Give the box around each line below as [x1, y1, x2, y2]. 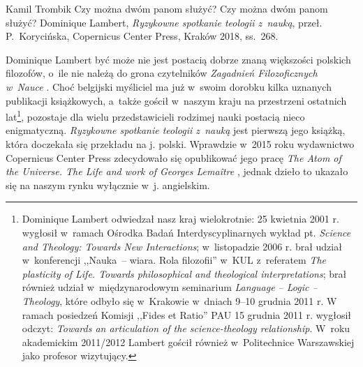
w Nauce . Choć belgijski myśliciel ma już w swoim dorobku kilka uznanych [6, 79, 332, 93]
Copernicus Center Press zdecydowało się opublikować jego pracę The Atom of [6, 150, 341, 165]
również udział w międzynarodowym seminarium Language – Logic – [22, 280, 318, 294]
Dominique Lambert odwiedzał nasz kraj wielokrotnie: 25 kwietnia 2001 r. [22, 211, 339, 226]
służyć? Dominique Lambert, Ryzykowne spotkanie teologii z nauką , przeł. [6, 15, 323, 29]
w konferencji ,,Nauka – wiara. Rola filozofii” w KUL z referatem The [22, 253, 327, 267]
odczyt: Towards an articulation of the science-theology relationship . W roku [22, 321, 350, 336]
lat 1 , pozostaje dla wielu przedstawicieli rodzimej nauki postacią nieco [6, 107, 305, 123]
